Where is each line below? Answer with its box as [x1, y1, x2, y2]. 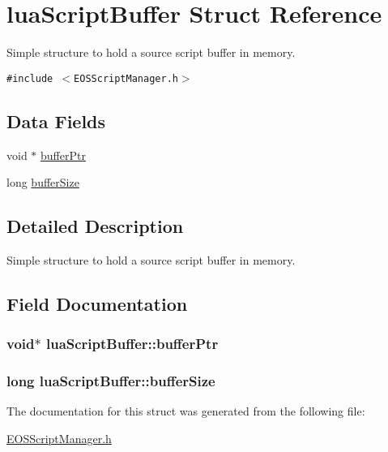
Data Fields [6, 108, 106, 133]
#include [6, 72, 53, 84]
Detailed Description [6, 213, 184, 239]
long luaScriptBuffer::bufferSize [6, 371, 215, 391]
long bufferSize [6, 174, 79, 191]
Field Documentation [6, 291, 188, 316]
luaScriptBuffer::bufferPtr [45, 334, 219, 354]
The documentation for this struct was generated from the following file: [6, 402, 365, 420]
